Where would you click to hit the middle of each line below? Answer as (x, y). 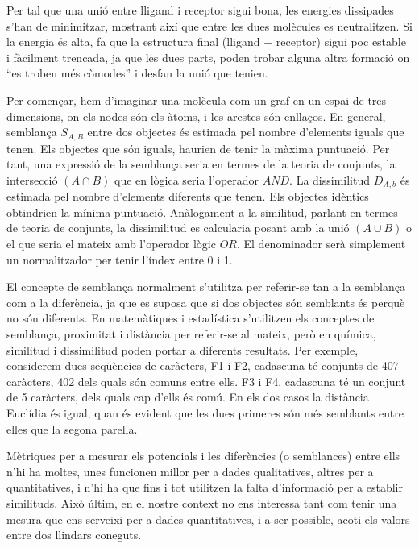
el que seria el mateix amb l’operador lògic (111, 244)
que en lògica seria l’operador (187, 179)
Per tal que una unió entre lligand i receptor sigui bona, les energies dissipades (200, 10)
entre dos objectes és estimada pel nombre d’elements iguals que (246, 132)
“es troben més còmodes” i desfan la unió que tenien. (137, 73)
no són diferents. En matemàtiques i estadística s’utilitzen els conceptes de (191, 318)
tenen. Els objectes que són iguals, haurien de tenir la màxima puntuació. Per (198, 148)
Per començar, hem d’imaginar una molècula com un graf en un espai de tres (197, 100)
